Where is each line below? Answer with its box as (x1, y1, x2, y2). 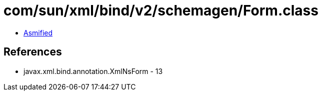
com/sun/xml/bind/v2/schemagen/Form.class (3, 2, 318, 19)
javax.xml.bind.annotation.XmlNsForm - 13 (23, 66, 163, 75)
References (3, 45, 62, 58)
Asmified (23, 28, 53, 37)
